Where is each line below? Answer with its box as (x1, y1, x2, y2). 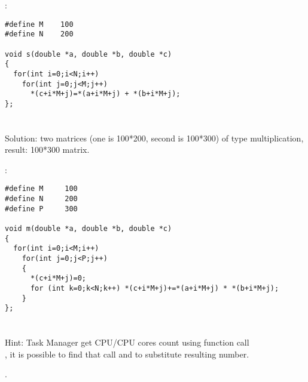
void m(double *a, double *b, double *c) (5, 224, 172, 233)
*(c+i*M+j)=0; (30, 274, 87, 283)
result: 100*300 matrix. (5, 143, 90, 156)
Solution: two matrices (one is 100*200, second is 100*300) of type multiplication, (5, 131, 304, 144)
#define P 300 (5, 204, 78, 213)
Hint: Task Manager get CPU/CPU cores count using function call (5, 336, 249, 349)
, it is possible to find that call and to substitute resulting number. (5, 347, 249, 360)
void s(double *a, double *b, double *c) (5, 50, 172, 58)
